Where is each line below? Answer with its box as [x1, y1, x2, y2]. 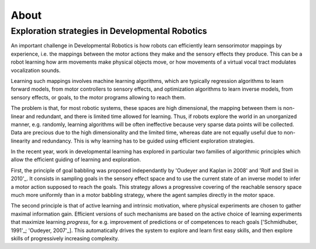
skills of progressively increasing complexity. [11, 234, 119, 242]
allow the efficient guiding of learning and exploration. [11, 156, 142, 163]
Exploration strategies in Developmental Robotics [11, 26, 207, 36]
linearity [11, 137, 30, 144]
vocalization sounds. [11, 67, 61, 74]
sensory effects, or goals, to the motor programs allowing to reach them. [11, 94, 186, 101]
